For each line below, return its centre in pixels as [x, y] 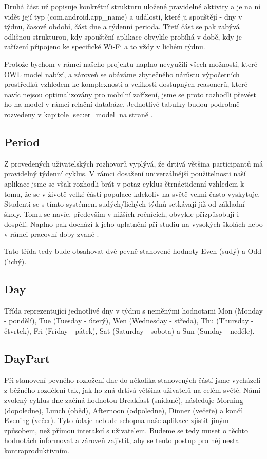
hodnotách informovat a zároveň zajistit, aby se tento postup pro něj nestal [123, 440]
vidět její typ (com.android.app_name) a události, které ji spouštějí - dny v [123, 16]
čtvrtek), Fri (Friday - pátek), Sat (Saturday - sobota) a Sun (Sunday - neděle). [129, 331]
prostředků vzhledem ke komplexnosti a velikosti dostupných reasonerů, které [126, 84]
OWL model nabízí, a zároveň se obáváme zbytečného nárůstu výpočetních [122, 74]
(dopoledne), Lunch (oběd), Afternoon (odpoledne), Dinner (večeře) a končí [123, 410]
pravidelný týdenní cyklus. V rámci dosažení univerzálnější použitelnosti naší [125, 173]
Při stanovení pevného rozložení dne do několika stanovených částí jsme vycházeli [132, 380]
